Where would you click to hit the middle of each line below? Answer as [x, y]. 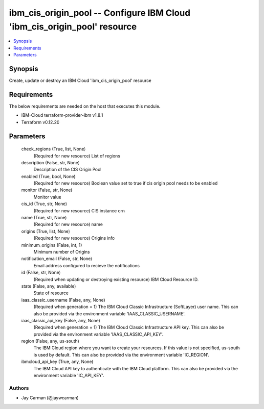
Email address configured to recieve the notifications [87, 265]
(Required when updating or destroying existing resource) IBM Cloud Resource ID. [116, 279]
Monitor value [47, 197]
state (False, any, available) [49, 286]
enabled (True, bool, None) [48, 176]
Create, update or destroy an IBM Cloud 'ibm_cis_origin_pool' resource [80, 80]
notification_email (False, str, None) [57, 259]
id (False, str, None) [41, 273]
